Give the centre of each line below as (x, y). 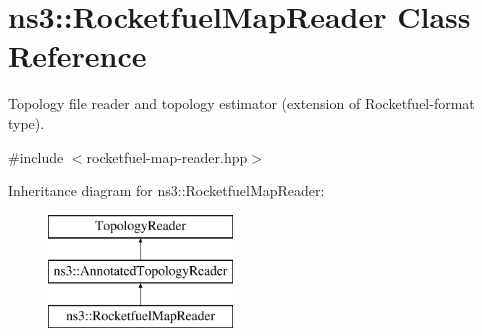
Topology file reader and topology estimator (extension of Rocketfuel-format (241, 103)
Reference (77, 55)
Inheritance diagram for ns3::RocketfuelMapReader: (166, 190)
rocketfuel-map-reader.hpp (167, 156)
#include (36, 156)
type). (26, 122)
